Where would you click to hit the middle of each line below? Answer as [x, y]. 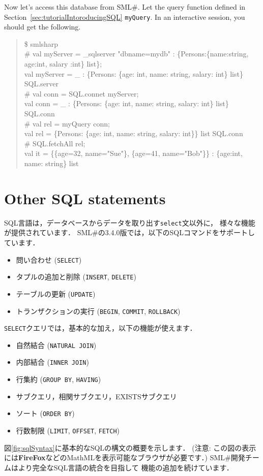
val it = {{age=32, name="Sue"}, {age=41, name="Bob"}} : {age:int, [133, 153]
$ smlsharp [41, 43]
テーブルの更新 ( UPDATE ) [56, 293]
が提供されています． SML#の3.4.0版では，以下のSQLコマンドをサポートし [129, 232]
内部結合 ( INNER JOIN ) [52, 362]
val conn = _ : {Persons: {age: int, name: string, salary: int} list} [126, 103]
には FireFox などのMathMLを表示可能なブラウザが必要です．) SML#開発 [125, 457]
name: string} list [51, 163]
